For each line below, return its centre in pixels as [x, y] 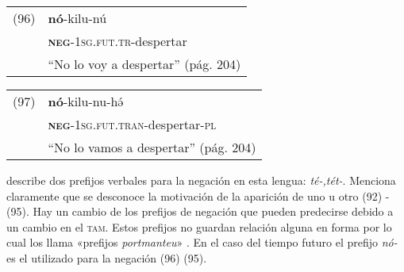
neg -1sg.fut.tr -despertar [117, 41]
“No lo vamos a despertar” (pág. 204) [152, 147]
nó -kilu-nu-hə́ [86, 101]
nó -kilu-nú [77, 18]
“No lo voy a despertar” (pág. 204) [144, 64]
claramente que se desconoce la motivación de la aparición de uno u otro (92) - [198, 195]
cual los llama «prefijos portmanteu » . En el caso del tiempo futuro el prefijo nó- [202, 242]
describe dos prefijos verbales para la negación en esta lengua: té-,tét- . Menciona [201, 180]
